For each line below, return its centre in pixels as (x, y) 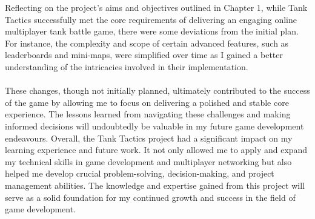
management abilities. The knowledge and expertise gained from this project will (155, 185)
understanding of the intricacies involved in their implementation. (127, 66)
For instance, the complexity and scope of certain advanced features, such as (147, 43)
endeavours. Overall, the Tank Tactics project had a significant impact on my (149, 138)
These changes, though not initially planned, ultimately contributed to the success (157, 90)
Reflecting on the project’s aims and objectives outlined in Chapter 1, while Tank (156, 7)
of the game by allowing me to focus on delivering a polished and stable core (147, 102)
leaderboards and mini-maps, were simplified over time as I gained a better (144, 55)
